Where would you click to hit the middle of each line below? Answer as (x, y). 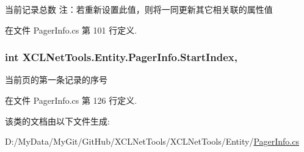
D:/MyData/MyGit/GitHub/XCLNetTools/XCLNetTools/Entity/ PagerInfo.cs (152, 141)
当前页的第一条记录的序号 (56, 80)
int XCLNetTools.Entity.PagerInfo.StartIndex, (121, 57)
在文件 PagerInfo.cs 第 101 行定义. (71, 30)
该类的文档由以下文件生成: (57, 121)
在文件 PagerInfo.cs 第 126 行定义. (71, 100)
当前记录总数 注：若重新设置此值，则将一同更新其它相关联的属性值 (139, 9)
